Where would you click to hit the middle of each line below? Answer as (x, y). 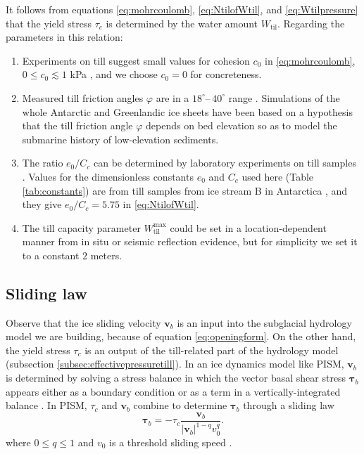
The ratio (43, 163)
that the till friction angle (77, 125)
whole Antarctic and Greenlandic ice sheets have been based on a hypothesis (187, 111)
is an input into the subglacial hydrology (264, 322)
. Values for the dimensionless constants (108, 176)
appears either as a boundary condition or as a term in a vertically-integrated (173, 391)
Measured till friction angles (83, 97)
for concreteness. (226, 74)
